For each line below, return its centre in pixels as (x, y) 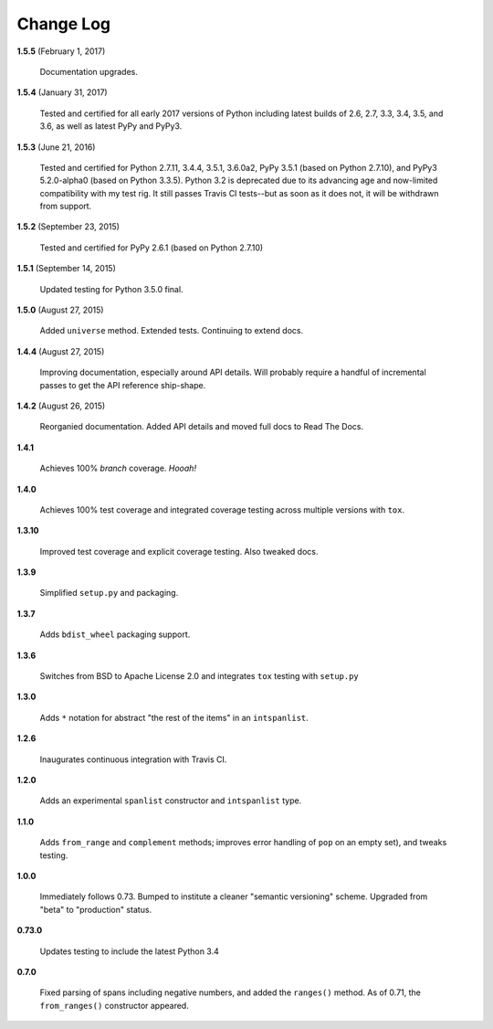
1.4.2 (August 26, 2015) (61, 406)
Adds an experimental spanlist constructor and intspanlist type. (171, 801)
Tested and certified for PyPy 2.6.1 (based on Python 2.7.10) (152, 248)
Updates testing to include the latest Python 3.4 (129, 951)
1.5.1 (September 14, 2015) (66, 269)
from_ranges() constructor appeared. (114, 1005)
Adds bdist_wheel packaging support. (115, 634)
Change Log (64, 24)
